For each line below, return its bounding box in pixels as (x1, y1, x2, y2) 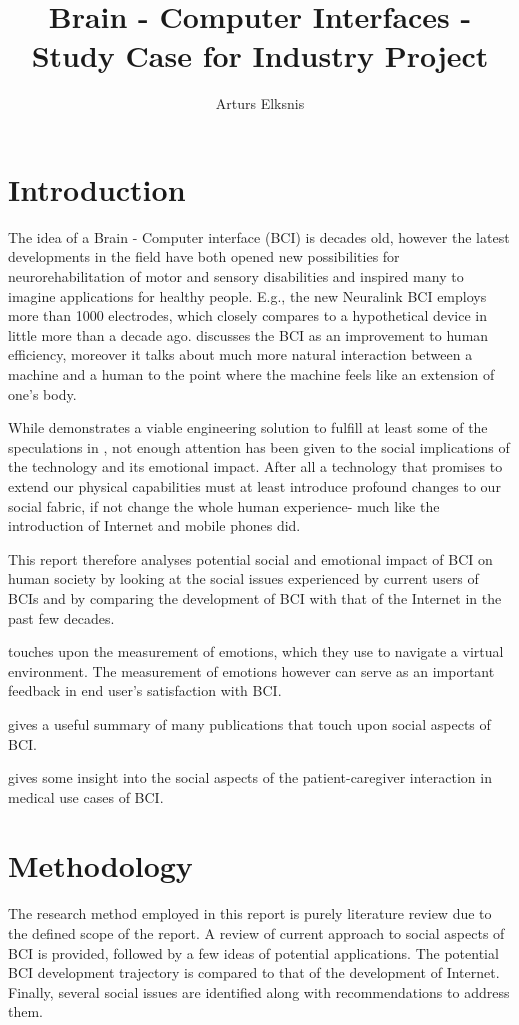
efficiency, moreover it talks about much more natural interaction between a (8, 344, 473, 365)
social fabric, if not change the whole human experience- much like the (8, 495, 440, 516)
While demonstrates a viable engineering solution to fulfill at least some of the (8, 417, 488, 438)
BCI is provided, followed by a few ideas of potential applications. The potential (8, 942, 499, 963)
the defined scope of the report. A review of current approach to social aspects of (8, 923, 505, 943)
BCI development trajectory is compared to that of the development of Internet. (8, 962, 500, 983)
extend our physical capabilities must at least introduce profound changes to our (8, 475, 501, 496)
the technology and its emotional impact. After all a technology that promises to (8, 456, 503, 477)
